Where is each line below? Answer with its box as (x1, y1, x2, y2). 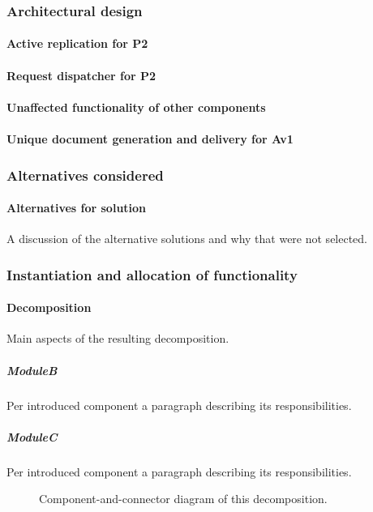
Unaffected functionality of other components (6, 98, 266, 115)
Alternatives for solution (6, 199, 147, 216)
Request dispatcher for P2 (6, 66, 156, 83)
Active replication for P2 (6, 35, 148, 52)
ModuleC (6, 428, 58, 445)
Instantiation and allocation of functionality (6, 264, 298, 284)
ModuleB (6, 361, 58, 378)
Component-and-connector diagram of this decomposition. (39, 490, 328, 507)
